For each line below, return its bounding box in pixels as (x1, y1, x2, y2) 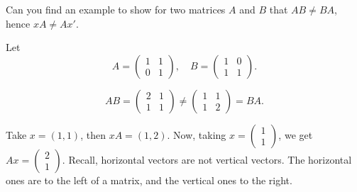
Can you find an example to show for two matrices (6, 2, 226, 16)
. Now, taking (167, 127, 226, 142)
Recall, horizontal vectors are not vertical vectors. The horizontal (68, 152, 352, 166)
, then (80, 127, 106, 142)
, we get (278, 127, 313, 142)
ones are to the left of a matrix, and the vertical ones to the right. (6, 172, 292, 187)
